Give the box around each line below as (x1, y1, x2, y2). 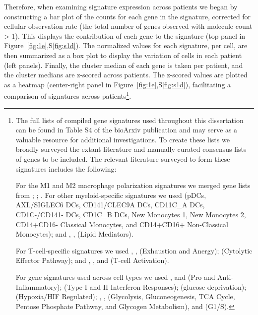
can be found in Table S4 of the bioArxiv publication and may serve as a (15, 125, 238, 135)
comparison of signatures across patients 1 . (4, 89, 131, 101)
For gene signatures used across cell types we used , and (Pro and (15, 271, 215, 282)
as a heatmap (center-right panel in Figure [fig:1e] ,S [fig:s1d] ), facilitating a (4, 79, 231, 89)
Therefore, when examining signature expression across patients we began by (4, 1, 238, 11)
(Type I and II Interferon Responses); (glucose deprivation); (64, 281, 247, 292)
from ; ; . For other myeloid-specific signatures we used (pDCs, (15, 189, 206, 200)
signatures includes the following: (15, 163, 117, 174)
